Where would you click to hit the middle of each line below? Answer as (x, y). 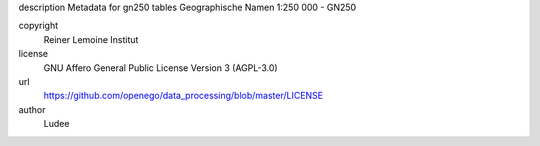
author (32, 109)
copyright (38, 26)
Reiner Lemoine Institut (91, 39)
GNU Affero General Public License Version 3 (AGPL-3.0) (161, 67)
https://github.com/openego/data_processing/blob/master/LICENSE (183, 96)
